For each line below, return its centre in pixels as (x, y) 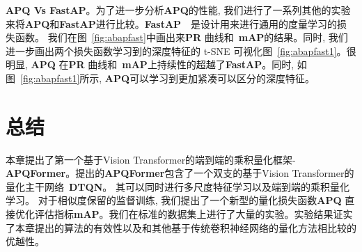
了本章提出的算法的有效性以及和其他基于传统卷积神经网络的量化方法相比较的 (181, 227)
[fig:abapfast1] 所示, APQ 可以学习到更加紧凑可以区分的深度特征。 (168, 78)
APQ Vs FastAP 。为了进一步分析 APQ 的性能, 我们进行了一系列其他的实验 (178, 10)
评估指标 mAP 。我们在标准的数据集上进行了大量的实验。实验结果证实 (194, 214)
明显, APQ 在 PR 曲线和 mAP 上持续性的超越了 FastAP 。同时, (150, 64)
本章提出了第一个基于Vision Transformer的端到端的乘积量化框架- (151, 159)
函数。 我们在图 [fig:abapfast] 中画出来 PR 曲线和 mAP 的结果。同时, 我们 (181, 37)
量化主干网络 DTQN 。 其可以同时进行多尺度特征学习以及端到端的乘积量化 (178, 186)
